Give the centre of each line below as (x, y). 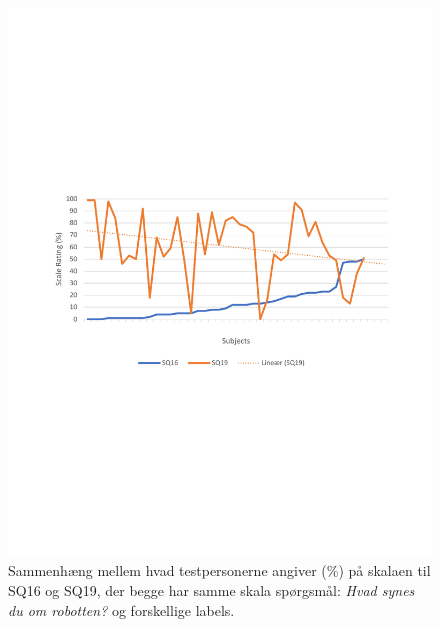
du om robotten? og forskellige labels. (121, 609)
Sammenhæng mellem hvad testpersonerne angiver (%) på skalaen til (219, 570)
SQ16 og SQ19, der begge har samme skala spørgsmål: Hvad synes (211, 590)
